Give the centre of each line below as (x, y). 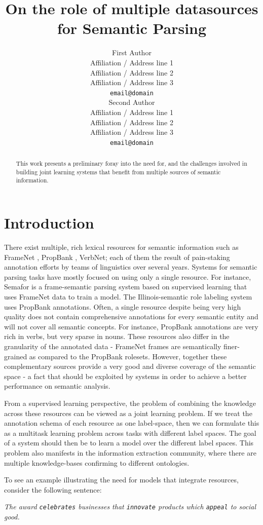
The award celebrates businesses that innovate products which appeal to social (130, 507)
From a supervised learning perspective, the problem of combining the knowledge (130, 403)
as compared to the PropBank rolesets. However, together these (128, 356)
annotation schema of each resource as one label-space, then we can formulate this (132, 423)
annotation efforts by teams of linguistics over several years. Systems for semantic (131, 267)
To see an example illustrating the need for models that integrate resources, (121, 480)
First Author (132, 52)
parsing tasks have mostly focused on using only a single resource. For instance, (128, 276)
